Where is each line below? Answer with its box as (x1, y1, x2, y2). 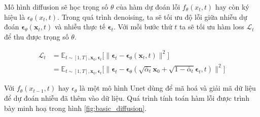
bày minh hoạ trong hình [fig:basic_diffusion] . (4, 102, 147, 113)
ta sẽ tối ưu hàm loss (179, 21, 244, 32)
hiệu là (4, 11, 25, 22)
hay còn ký (215, 2, 249, 12)
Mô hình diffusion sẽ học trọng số (4, 2, 108, 12)
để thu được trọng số (4, 31, 69, 42)
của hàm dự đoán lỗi (116, 2, 180, 12)
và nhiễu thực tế (54, 21, 105, 32)
